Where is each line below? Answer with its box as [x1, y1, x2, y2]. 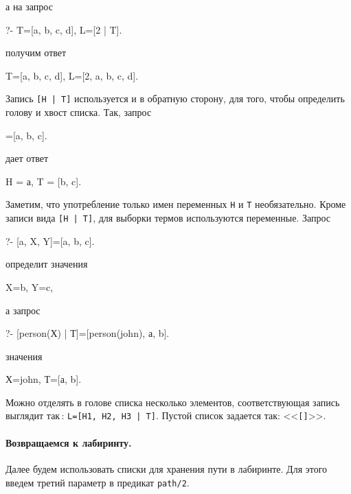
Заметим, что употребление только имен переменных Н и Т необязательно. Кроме [5, 197, 346, 211]
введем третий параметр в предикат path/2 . [5, 475, 190, 489]
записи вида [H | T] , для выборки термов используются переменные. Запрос [5, 211, 331, 225]
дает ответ [5, 151, 49, 165]
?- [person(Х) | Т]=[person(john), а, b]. [5, 326, 170, 340]
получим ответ [5, 45, 67, 60]
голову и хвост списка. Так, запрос [5, 105, 152, 119]
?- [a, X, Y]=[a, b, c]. [5, 233, 95, 248]
